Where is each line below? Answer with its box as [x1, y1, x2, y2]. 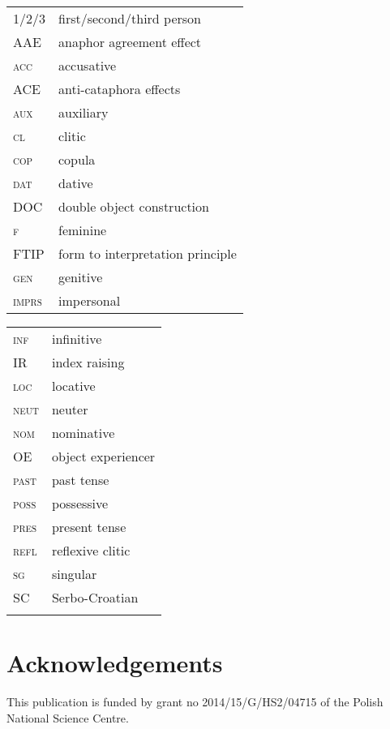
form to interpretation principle [58, 244, 237, 263]
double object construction [58, 197, 209, 216]
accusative [58, 56, 117, 75]
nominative [51, 423, 115, 442]
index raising [51, 353, 125, 371]
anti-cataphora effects [58, 79, 181, 98]
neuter [51, 400, 88, 418]
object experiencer [51, 447, 156, 465]
